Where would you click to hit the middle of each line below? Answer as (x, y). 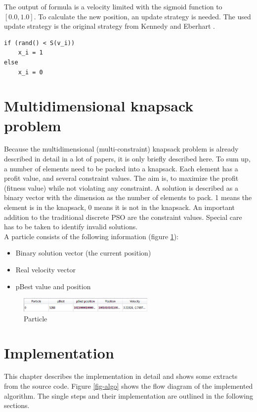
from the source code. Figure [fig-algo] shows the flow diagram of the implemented (128, 386)
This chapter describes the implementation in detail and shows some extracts (121, 376)
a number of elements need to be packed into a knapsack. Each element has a (121, 168)
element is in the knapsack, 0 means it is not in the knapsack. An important (120, 207)
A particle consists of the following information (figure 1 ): (91, 236)
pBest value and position (53, 286)
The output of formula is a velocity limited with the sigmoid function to (113, 6)
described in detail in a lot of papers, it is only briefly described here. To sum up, (127, 159)
